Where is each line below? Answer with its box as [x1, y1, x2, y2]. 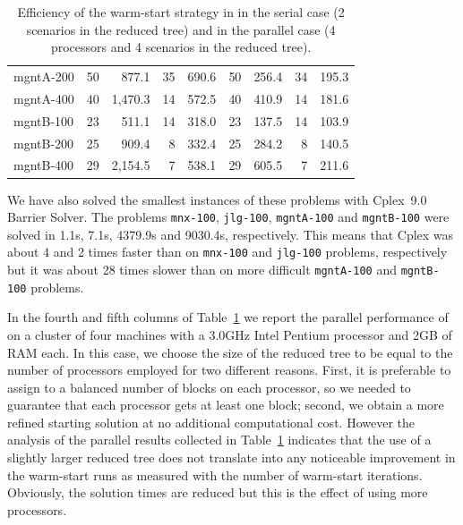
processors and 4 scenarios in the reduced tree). [50, 38, 312, 56]
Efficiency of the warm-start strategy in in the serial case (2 [17, 3, 345, 21]
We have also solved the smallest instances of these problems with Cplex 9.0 [7, 190, 427, 208]
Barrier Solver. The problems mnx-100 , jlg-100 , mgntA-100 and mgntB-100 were [7, 207, 450, 226]
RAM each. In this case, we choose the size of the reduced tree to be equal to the [7, 343, 453, 361]
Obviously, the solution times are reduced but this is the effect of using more [7, 483, 428, 502]
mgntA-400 [13, 89, 74, 107]
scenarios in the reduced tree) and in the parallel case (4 [26, 20, 336, 38]
